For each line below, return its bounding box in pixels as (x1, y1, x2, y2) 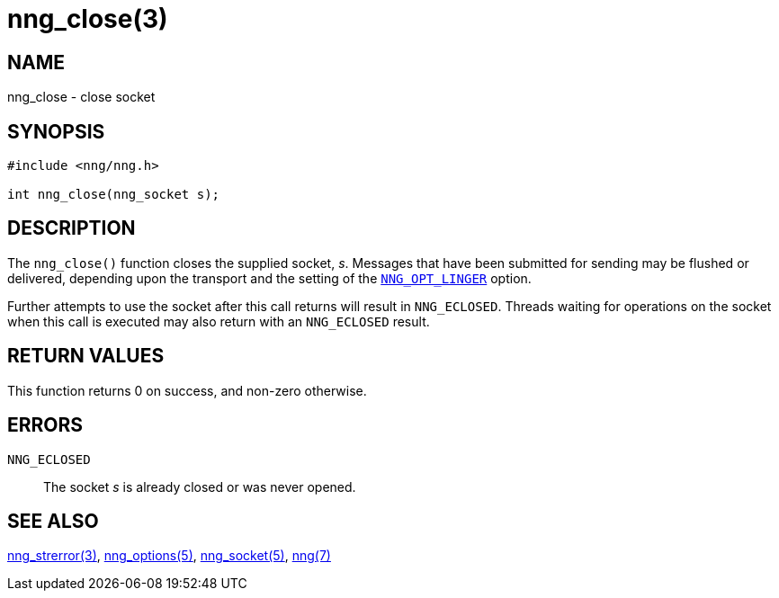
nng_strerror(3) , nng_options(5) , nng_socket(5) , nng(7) (7, 548, 331, 564)
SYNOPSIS (7, 120, 105, 143)
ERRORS (7, 414, 84, 437)
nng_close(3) (7, 4, 168, 34)
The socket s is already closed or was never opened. (43, 478, 356, 495)
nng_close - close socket (7, 89, 156, 105)
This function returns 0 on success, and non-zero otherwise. (7, 382, 367, 398)
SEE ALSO (7, 509, 99, 532)
